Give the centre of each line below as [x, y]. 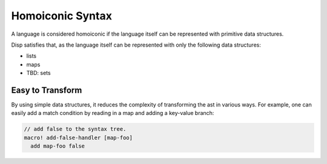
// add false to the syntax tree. [75, 129]
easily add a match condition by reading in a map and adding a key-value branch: [113, 113]
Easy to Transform [47, 90]
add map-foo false [58, 146]
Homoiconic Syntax [61, 16]
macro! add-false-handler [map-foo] [78, 137]
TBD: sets [38, 73]
